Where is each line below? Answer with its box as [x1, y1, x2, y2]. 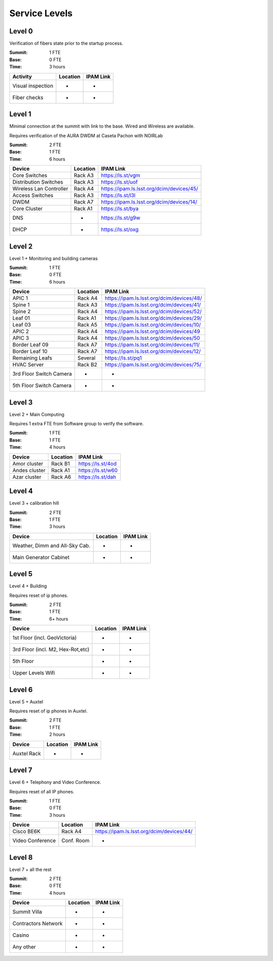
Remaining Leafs [12, 354, 53, 362]
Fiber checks [12, 94, 43, 101]
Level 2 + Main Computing [9, 411, 65, 417]
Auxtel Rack [12, 750, 41, 757]
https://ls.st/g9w [101, 214, 141, 221]
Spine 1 [12, 301, 30, 308]
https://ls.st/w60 [78, 466, 118, 473]
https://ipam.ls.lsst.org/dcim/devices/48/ [104, 295, 202, 302]
